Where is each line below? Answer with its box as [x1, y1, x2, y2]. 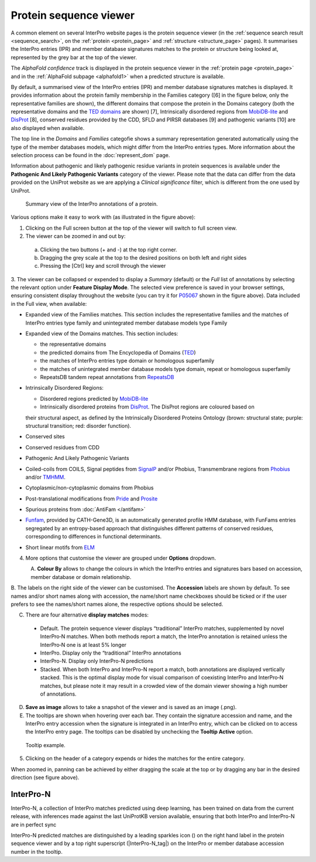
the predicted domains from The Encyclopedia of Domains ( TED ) [40, 349, 196, 356]
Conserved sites [25, 433, 65, 440]
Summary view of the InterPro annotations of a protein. [25, 200, 158, 207]
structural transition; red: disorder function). [25, 422, 132, 429]
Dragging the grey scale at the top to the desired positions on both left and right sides [40, 254, 247, 261]
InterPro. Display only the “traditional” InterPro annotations [40, 649, 181, 656]
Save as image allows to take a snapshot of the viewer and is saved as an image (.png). [25, 704, 237, 711]
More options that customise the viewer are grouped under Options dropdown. [25, 554, 217, 562]
